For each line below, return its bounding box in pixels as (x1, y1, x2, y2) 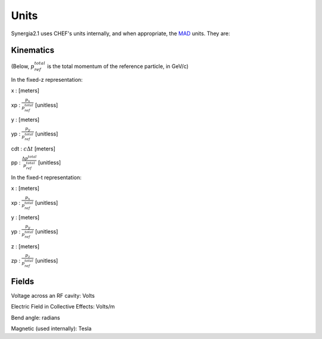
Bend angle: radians (11, 314, 60, 321)
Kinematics (11, 45, 55, 56)
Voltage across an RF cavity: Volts (11, 292, 95, 299)
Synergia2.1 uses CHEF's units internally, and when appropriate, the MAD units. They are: (11, 30, 230, 37)
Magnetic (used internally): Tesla (11, 325, 92, 332)
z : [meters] (11, 242, 40, 250)
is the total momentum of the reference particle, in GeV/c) (47, 63, 189, 70)
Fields (11, 276, 35, 286)
